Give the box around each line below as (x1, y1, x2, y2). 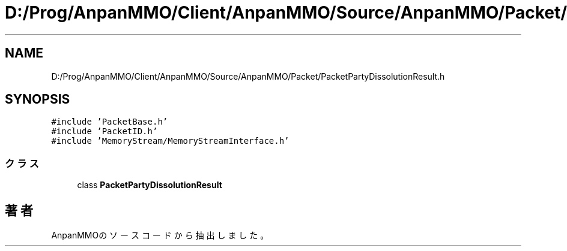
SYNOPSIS (5, 92, 70, 107)
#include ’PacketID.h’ (51, 126, 158, 137)
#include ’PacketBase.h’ (51, 117, 168, 127)
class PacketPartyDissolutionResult (77, 180, 222, 190)
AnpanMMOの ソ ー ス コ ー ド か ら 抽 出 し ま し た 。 (51, 230, 269, 241)
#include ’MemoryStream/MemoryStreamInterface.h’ (51, 136, 290, 146)
